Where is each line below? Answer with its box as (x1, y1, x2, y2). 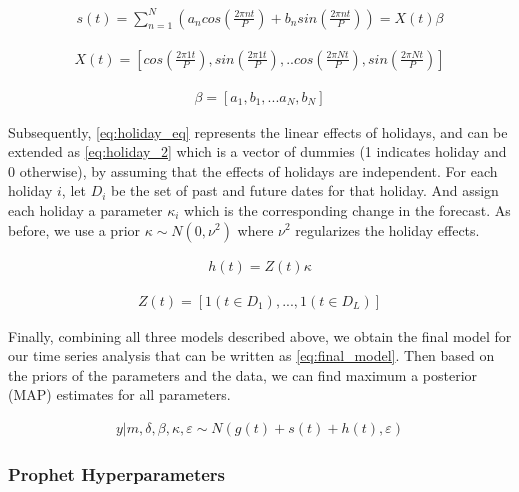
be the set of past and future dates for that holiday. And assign (111, 180, 499, 201)
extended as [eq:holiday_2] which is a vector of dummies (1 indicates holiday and (8, 141, 507, 162)
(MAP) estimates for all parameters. (8, 384, 231, 405)
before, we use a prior (8, 219, 141, 240)
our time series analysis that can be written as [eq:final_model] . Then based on (8, 345, 495, 366)
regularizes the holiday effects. (295, 219, 480, 240)
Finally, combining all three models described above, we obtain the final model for (8, 325, 512, 346)
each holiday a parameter (8, 199, 163, 220)
